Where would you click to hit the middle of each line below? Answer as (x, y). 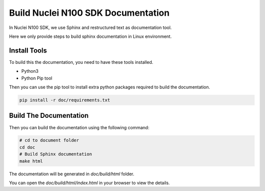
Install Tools (28, 50)
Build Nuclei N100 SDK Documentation (89, 13)
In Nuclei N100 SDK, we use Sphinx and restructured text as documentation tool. (90, 27)
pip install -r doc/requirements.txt (65, 100)
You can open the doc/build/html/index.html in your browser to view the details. (90, 183)
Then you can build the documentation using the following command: (79, 127)
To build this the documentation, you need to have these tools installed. (81, 62)
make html (31, 161)
